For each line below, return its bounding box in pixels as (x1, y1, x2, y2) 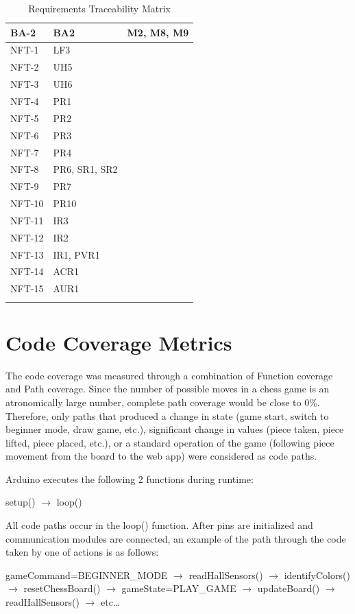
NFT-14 (10, 264, 44, 279)
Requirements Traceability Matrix (28, 1, 171, 15)
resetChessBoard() (23, 581, 101, 595)
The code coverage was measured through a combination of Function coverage (5, 368, 333, 382)
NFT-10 (10, 196, 44, 211)
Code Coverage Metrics (5, 328, 232, 356)
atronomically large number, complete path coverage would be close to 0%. (5, 394, 320, 409)
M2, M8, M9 (127, 25, 189, 39)
